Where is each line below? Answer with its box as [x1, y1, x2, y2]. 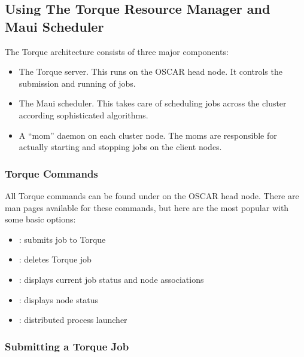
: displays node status [19, 293, 98, 306]
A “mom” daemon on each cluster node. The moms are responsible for [19, 129, 277, 141]
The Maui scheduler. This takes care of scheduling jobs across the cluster [19, 97, 287, 109]
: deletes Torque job [19, 253, 92, 266]
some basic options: [5, 213, 76, 225]
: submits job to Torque [19, 233, 106, 245]
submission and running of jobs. [19, 77, 136, 89]
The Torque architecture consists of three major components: [5, 45, 229, 57]
